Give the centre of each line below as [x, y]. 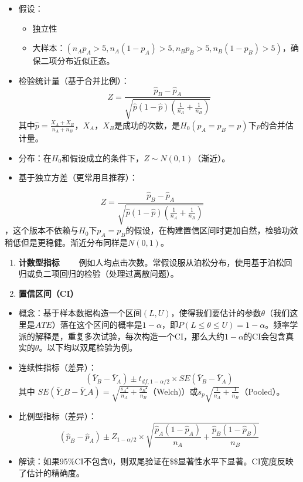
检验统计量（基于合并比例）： [74, 80]
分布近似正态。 [86, 61]
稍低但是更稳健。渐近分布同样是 [66, 242]
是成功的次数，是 [147, 125]
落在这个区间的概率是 [101, 325]
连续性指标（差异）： [57, 367]
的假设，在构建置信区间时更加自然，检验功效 [212, 230]
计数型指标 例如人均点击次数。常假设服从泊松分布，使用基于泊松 [151, 262]
